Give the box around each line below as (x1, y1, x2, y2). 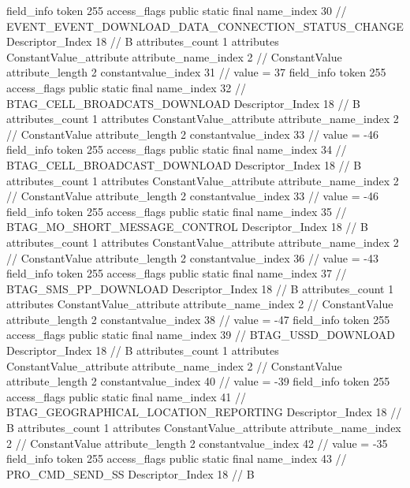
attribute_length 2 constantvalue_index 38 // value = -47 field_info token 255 (6, 311, 390, 327)
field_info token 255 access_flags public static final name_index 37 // (6, 265, 347, 281)
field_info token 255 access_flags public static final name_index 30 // (6, 2, 347, 18)
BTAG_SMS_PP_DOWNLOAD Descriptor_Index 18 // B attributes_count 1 (6, 280, 394, 296)
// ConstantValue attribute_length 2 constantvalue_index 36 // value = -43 (6, 249, 378, 266)
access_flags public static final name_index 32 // (6, 79, 247, 95)
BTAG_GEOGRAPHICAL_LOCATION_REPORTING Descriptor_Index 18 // (6, 404, 402, 420)
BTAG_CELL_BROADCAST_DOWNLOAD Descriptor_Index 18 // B (6, 156, 362, 173)
